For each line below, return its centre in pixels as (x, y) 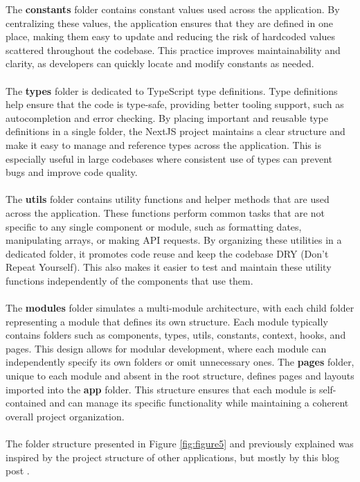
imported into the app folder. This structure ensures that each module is (161, 389)
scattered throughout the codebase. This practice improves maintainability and (173, 50)
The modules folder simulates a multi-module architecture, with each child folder (180, 308)
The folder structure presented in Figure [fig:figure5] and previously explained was (180, 443)
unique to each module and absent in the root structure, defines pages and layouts (180, 376)
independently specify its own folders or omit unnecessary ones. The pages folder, (180, 362)
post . (18, 471)
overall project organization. (65, 416)
